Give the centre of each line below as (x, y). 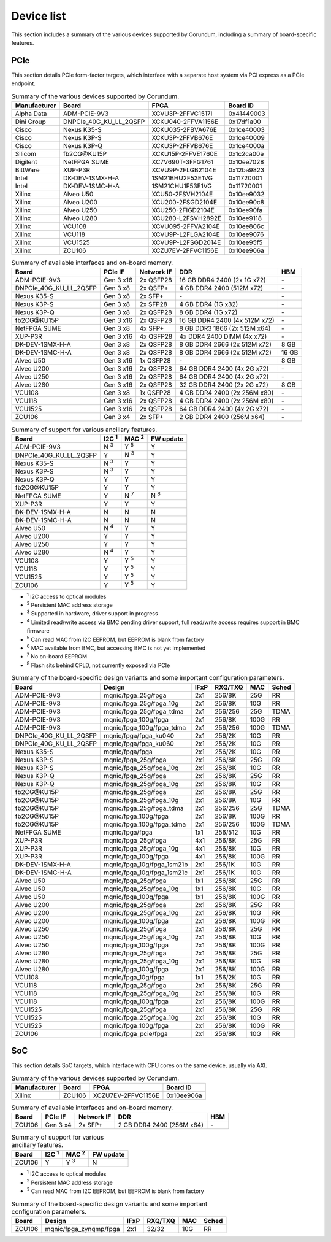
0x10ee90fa (245, 210)
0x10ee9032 (246, 194)
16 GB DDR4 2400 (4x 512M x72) (227, 320)
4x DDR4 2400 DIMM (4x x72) (223, 336)
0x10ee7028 (246, 162)
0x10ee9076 (246, 234)
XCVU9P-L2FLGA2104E (186, 234)
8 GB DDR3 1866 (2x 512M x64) (225, 328)
